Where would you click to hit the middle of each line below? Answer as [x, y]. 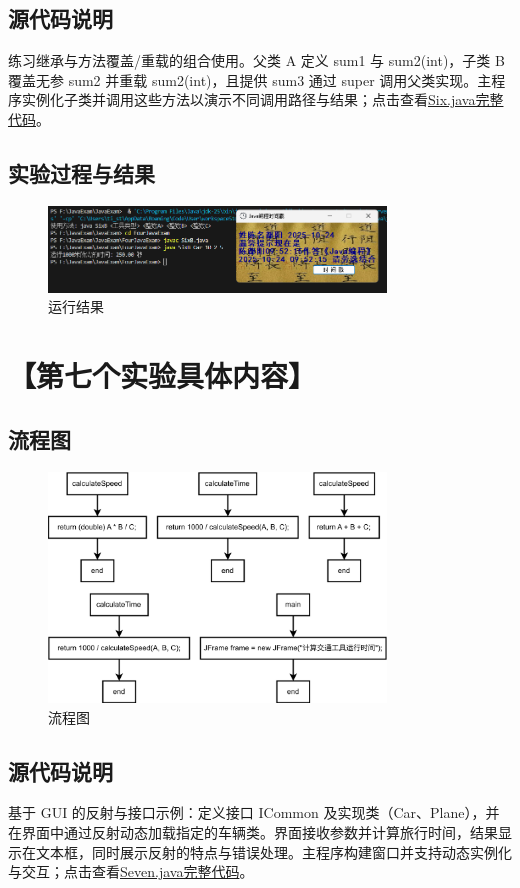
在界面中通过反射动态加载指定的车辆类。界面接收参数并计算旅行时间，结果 [253, 832]
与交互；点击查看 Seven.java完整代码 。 [131, 871]
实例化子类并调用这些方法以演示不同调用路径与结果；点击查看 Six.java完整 [262, 99]
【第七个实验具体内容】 [162, 375]
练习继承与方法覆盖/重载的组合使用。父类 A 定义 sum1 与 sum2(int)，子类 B [256, 60]
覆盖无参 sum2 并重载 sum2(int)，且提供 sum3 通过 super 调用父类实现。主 [250, 79]
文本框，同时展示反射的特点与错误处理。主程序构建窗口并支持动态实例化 [273, 851]
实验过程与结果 [81, 172]
